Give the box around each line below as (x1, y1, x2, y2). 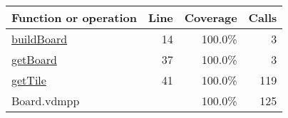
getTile (11, 72, 46, 88)
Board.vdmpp (11, 92, 80, 109)
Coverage (184, 9, 237, 26)
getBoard (11, 51, 57, 68)
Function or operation (11, 9, 137, 26)
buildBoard (11, 31, 68, 47)
